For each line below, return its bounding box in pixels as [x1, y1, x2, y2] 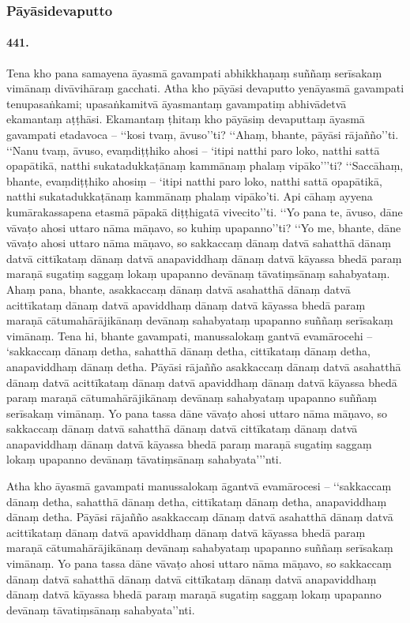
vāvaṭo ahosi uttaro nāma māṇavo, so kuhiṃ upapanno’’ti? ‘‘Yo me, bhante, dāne [6, 219, 401, 235]
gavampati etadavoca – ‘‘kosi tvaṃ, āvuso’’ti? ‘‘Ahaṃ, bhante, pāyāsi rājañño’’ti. [6, 126, 399, 143]
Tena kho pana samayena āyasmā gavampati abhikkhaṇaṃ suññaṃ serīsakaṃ [6, 64, 382, 81]
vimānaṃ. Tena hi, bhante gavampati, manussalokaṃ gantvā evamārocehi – [6, 327, 373, 343]
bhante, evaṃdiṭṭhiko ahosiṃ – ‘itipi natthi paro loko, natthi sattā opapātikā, [6, 172, 382, 189]
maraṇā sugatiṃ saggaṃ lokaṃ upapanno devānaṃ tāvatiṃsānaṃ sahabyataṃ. [6, 265, 390, 282]
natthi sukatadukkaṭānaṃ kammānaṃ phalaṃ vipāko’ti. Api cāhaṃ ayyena [6, 188, 373, 205]
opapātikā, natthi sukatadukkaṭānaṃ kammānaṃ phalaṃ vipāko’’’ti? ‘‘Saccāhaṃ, [6, 157, 404, 174]
